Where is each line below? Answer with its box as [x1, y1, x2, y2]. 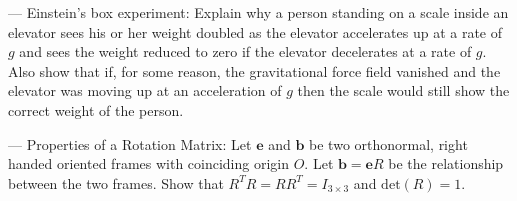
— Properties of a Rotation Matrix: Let [8, 133, 252, 154]
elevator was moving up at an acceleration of [8, 80, 282, 101]
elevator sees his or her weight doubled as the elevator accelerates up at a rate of [8, 21, 503, 42]
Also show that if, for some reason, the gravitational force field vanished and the [8, 60, 501, 81]
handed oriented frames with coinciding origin [8, 153, 290, 174]
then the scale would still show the [297, 80, 510, 101]
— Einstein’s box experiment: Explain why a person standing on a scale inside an [8, 2, 509, 22]
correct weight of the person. [8, 99, 184, 120]
